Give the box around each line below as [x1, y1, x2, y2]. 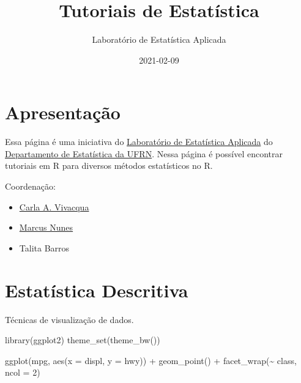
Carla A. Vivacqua [19, 200, 89, 213]
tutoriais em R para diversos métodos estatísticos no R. [5, 159, 213, 172]
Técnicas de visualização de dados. [5, 313, 134, 325]
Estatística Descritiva [5, 277, 188, 302]
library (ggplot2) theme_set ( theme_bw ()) [5, 333, 160, 346]
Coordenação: [5, 180, 56, 193]
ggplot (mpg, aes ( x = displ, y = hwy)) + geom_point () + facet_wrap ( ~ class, [5, 354, 297, 366]
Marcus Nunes [19, 221, 73, 234]
